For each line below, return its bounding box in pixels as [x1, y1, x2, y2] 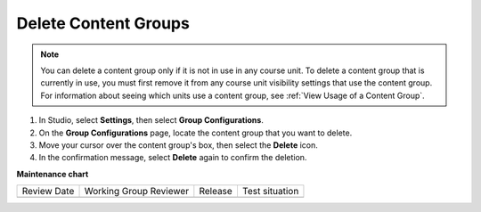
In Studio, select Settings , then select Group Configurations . [38, 115, 265, 126]
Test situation [241, 185, 299, 198]
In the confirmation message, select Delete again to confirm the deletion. [38, 152, 307, 163]
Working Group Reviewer [84, 185, 190, 198]
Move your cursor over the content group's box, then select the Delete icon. [38, 139, 318, 151]
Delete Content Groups [16, 13, 191, 33]
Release [199, 185, 233, 198]
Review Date [21, 185, 75, 198]
